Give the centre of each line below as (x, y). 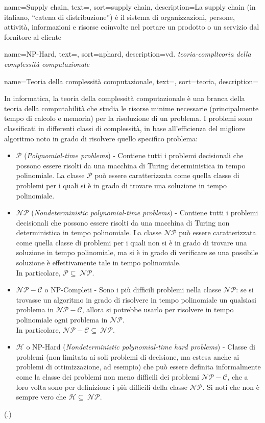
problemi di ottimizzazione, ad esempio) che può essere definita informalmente (138, 367)
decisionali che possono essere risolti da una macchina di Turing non (123, 222)
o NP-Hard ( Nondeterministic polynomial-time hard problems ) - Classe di (141, 347)
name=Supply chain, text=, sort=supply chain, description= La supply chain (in (130, 7)
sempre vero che (41, 397)
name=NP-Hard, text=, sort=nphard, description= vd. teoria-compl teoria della (128, 54)
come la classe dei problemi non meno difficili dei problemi (107, 377)
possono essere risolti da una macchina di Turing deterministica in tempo (131, 165)
